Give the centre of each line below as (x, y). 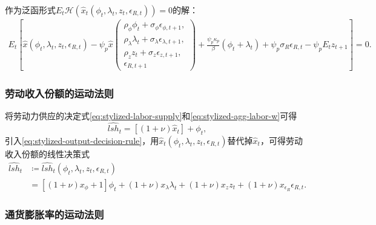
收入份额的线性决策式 (47, 153)
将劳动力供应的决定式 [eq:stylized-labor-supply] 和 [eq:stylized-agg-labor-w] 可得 (151, 116)
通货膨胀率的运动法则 (54, 214)
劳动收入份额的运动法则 (59, 93)
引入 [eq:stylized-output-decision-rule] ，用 (82, 140)
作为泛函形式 (30, 10)
